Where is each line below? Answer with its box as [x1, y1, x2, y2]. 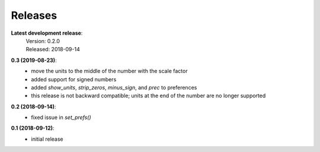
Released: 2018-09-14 [25, 46, 80, 53]
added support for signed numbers [31, 75, 117, 82]
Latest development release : [11, 29, 83, 37]
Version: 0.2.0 [25, 37, 60, 44]
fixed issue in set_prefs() [31, 114, 91, 121]
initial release [31, 136, 63, 143]
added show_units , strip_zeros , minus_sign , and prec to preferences [31, 84, 197, 91]
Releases [11, 9, 57, 22]
